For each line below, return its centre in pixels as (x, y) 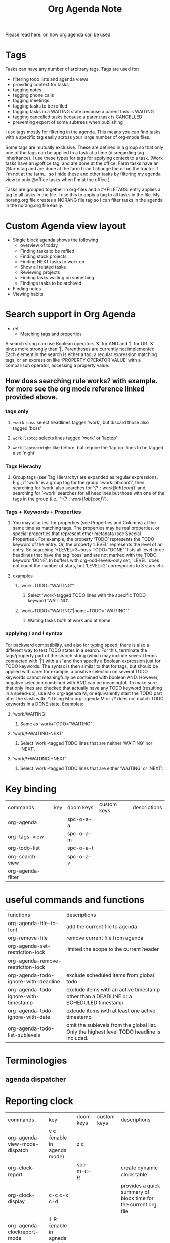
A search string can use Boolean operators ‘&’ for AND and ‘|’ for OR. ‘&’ (80, 344)
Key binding (31, 789)
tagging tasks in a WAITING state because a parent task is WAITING (83, 112)
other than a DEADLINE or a (99, 996)
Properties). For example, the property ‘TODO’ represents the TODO (83, 539)
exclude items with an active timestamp (113, 990)
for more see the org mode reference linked (75, 389)
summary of (135, 1192)
